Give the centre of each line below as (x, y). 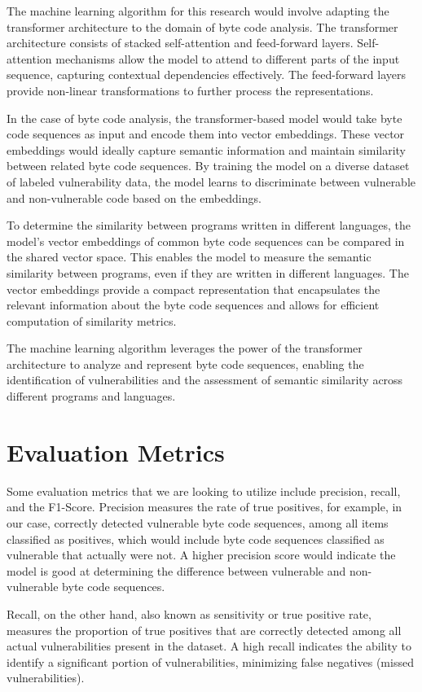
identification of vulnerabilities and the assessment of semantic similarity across (205, 380)
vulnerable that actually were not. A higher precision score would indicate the (201, 555)
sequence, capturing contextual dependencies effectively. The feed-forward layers (206, 74)
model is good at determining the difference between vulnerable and (176, 570)
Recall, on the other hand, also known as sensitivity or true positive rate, (189, 613)
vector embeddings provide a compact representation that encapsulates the (193, 289)
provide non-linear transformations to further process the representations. (190, 90)
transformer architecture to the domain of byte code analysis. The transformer (202, 26)
